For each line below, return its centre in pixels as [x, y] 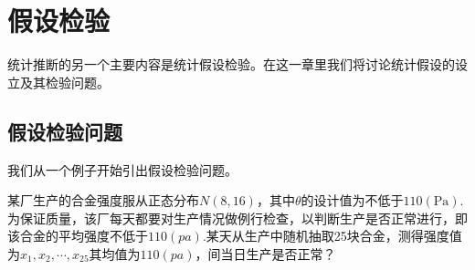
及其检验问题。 [64, 82]
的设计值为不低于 [352, 200]
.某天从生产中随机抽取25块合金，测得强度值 [332, 236]
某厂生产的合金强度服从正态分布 [103, 200]
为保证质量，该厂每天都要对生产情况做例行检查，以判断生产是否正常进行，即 [237, 218]
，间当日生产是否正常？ [265, 253]
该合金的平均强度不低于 [78, 236]
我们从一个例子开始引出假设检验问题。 [122, 169]
